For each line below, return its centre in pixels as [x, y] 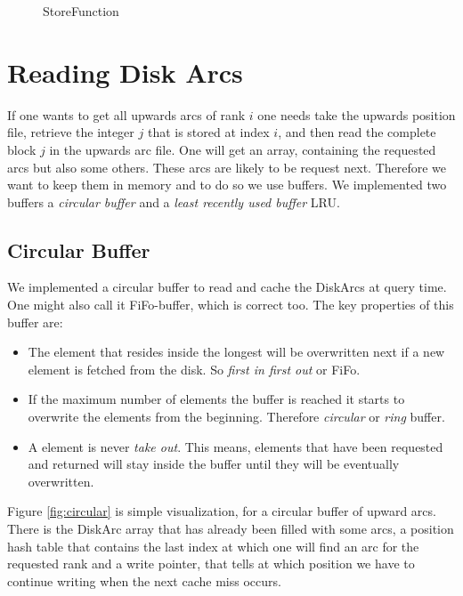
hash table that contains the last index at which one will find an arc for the [213, 546]
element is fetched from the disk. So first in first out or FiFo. [194, 369]
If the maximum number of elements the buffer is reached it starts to [216, 399]
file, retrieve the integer [71, 132]
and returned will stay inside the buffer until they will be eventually [214, 464]
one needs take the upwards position [357, 114]
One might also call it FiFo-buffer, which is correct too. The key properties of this [231, 305]
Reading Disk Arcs [125, 72]
